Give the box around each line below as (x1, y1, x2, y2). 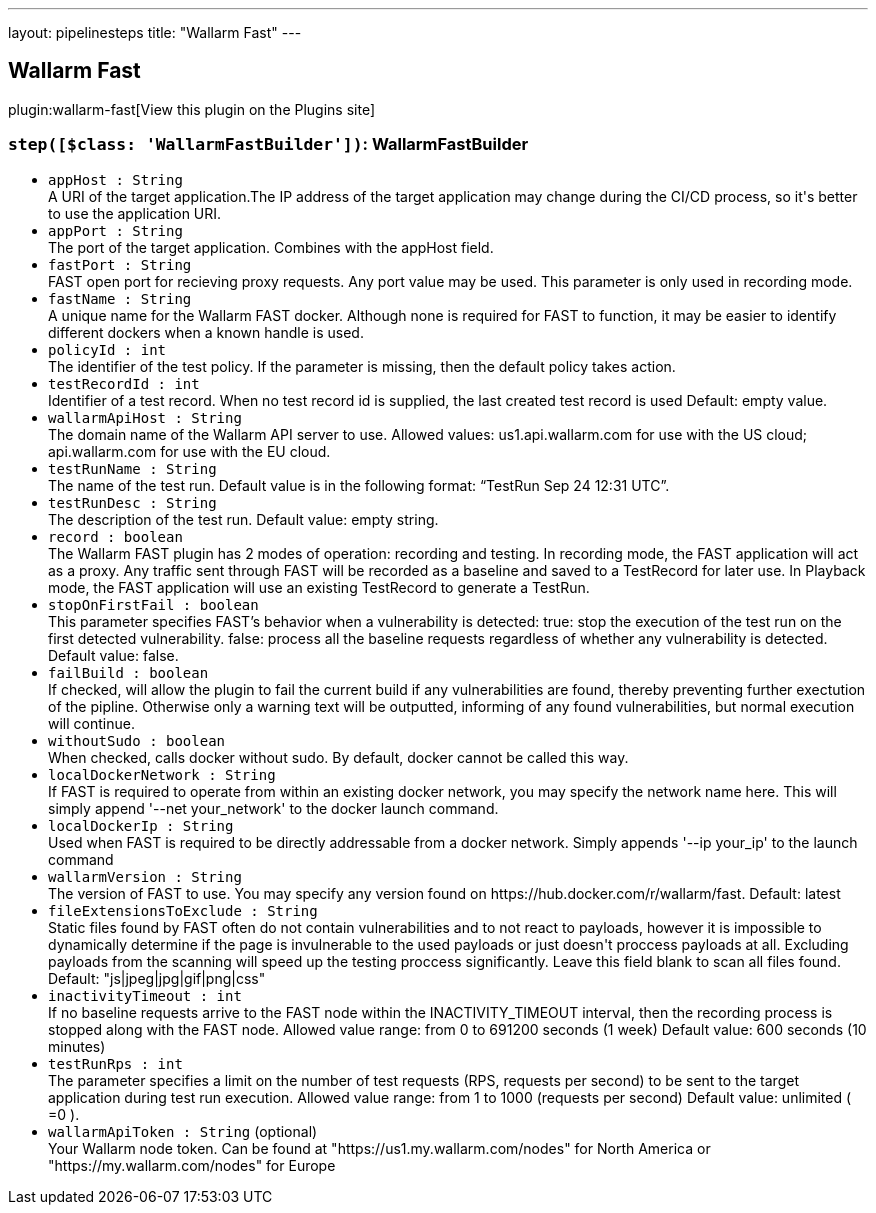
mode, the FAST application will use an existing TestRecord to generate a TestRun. (48, 578, 590, 596)
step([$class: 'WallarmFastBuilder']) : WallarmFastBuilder (8, 134, 529, 155)
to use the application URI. (48, 204, 222, 222)
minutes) (48, 1037, 106, 1055)
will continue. (48, 714, 135, 732)
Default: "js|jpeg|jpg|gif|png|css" (48, 969, 266, 987)
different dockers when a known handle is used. (48, 323, 364, 341)
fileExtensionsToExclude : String (48, 902, 318, 919)
